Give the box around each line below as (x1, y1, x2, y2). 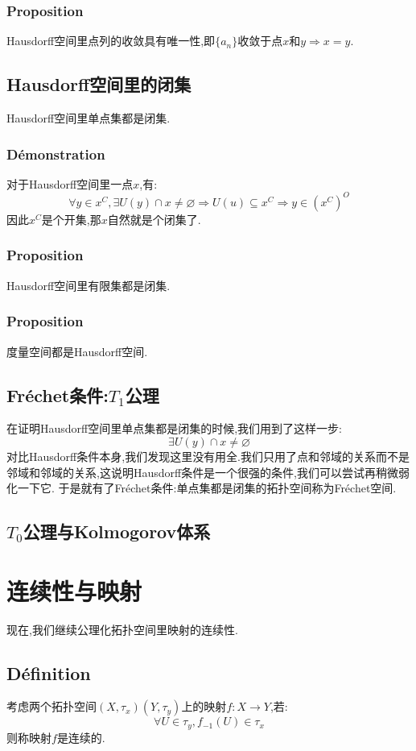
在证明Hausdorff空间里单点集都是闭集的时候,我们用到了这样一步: (6, 420, 343, 437)
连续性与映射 (6, 574, 142, 607)
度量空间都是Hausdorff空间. (6, 342, 148, 359)
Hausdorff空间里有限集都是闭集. (6, 276, 171, 293)
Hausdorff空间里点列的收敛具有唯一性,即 (6, 32, 216, 49)
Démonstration (6, 143, 105, 164)
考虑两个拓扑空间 (6, 698, 97, 715)
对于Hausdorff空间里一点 (6, 175, 134, 192)
